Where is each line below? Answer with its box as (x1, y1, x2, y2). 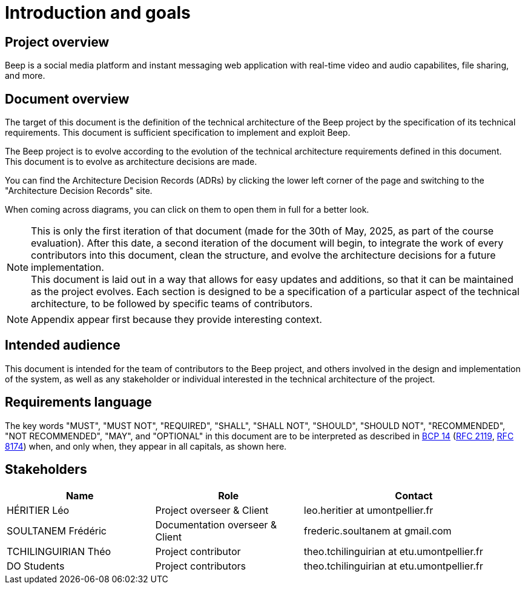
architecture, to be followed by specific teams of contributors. (31, 298, 313, 310)
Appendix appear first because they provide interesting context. (31, 313, 322, 326)
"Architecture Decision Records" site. (5, 185, 153, 196)
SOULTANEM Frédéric (7, 524, 107, 537)
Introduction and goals (5, 2, 191, 23)
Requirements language (5, 394, 152, 410)
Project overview (5, 34, 110, 50)
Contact (395, 489, 433, 502)
